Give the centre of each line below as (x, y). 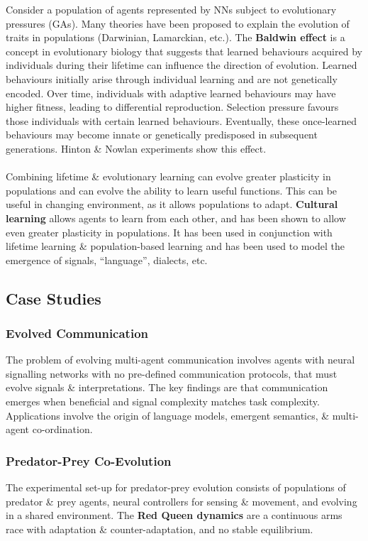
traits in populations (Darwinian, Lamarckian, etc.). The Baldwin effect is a (175, 37)
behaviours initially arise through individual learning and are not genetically (172, 78)
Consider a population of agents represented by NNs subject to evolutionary (171, 9)
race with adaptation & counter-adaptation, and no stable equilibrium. (160, 529)
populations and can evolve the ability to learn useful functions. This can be (172, 190)
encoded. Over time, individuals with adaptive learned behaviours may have (171, 93)
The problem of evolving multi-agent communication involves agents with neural (180, 360)
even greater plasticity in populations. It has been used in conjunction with (169, 232)
